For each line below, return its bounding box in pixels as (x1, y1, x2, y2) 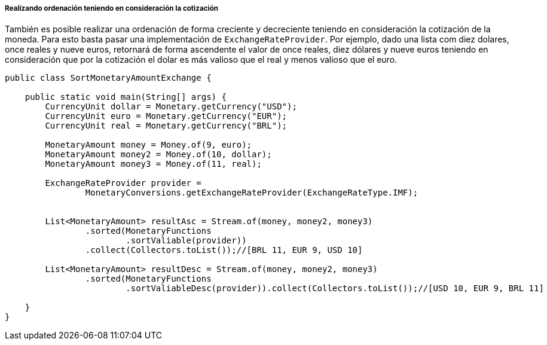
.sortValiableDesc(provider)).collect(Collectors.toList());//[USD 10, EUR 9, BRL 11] (126, 283, 544, 294)
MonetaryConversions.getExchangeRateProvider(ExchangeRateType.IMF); (85, 188, 418, 198)
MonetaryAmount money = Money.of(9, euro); (45, 140, 252, 150)
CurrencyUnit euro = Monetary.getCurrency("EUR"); (45, 111, 288, 121)
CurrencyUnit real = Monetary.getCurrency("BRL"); (45, 121, 288, 131)
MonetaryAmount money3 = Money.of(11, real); (45, 159, 262, 169)
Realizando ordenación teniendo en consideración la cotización (5, 4, 218, 13)
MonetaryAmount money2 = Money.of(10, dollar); (45, 149, 272, 160)
